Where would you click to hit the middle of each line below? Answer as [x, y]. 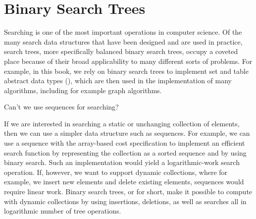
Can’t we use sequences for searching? [61, 107]
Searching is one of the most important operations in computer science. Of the [123, 32]
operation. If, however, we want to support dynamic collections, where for [116, 172]
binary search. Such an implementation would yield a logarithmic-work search [122, 162]
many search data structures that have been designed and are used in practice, [123, 41]
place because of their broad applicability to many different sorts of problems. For [128, 61]
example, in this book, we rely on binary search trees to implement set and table [126, 71]
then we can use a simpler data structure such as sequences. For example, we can [127, 133]
